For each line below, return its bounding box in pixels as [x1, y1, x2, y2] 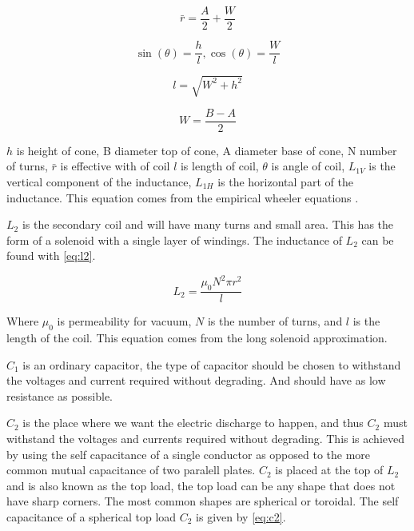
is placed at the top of [275, 461, 384, 478]
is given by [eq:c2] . [196, 508, 286, 525]
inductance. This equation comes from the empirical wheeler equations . [6, 189, 359, 206]
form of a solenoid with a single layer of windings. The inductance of [6, 231, 342, 248]
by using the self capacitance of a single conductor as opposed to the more [6, 445, 371, 462]
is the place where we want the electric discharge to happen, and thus [22, 414, 364, 431]
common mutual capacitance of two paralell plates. [6, 461, 256, 478]
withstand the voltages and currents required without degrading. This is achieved [6, 429, 404, 446]
